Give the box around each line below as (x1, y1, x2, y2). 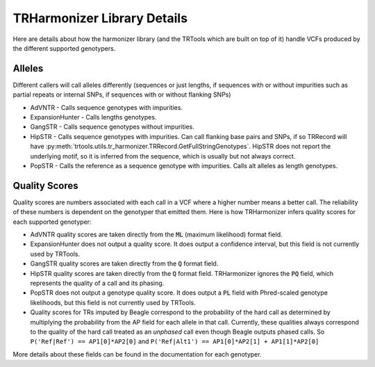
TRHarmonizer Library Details (12, 10, 187, 26)
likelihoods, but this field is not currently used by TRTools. (30, 298, 196, 307)
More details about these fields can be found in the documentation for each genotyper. (12, 350, 262, 358)
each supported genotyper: (12, 218, 92, 226)
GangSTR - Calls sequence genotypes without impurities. (30, 122, 194, 131)
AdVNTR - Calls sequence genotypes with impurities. (30, 103, 183, 111)
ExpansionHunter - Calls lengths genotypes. (30, 113, 157, 122)
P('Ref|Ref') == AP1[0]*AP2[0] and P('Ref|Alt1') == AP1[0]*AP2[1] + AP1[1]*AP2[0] (30, 337, 319, 345)
